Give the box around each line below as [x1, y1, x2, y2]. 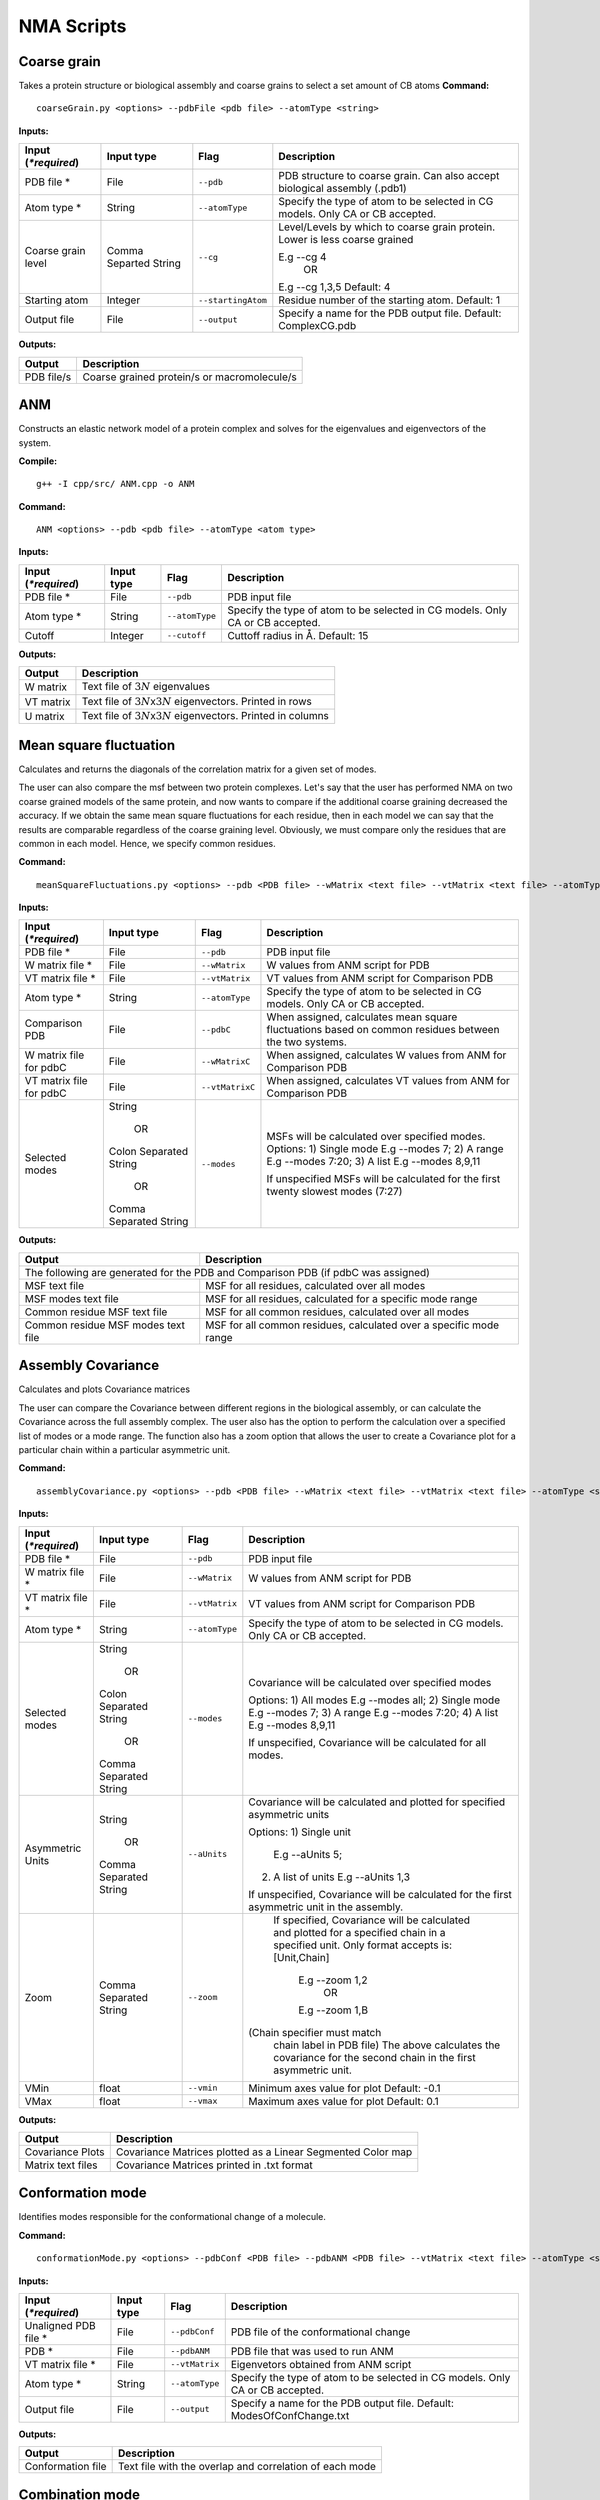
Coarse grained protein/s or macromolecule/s [82, 370, 297, 384]
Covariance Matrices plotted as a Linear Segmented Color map [115, 2145, 413, 2159]
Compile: [18, 455, 58, 467]
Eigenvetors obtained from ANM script [230, 2357, 412, 2371]
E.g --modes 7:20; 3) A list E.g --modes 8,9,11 [266, 1155, 481, 1169]
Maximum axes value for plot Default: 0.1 [248, 2094, 439, 2108]
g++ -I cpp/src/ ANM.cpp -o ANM [36, 478, 195, 490]
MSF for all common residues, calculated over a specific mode [205, 1318, 500, 1332]
